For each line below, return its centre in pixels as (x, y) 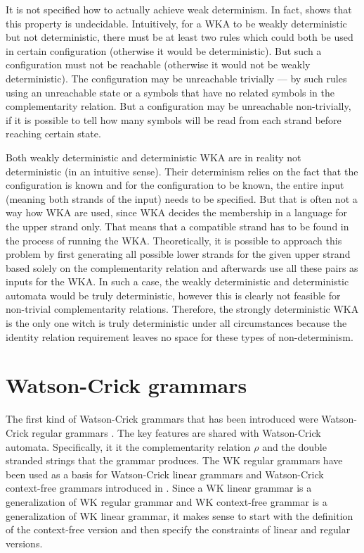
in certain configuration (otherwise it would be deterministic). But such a (164, 50)
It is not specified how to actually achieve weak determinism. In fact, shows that (179, 9)
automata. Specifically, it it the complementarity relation (128, 446)
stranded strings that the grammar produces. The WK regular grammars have (174, 460)
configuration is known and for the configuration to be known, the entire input (175, 185)
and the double (294, 446)
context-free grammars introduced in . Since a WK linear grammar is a (159, 488)
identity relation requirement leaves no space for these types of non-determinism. (180, 336)
